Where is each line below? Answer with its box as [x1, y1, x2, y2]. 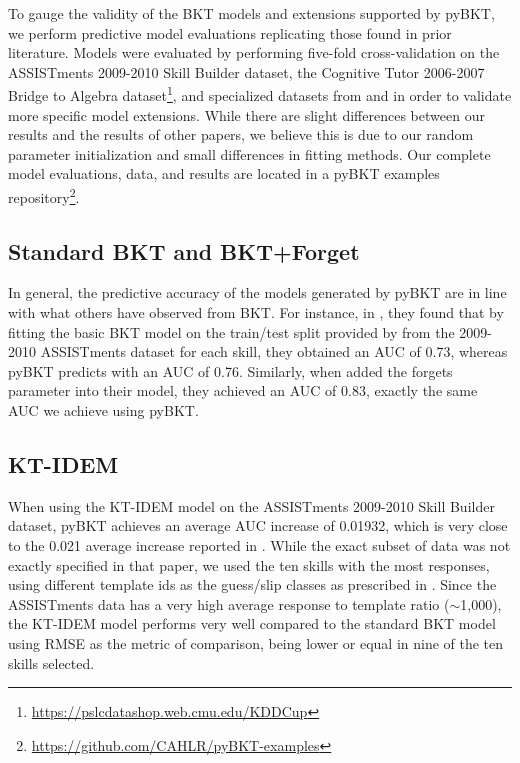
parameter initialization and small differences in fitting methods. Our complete [8, 143, 491, 164]
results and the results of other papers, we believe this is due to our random [8, 124, 474, 145]
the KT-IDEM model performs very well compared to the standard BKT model [8, 613, 496, 634]
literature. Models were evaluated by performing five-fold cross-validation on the [8, 42, 500, 63]
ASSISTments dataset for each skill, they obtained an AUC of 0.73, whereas [40, 341, 508, 362]
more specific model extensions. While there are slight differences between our [8, 104, 485, 125]
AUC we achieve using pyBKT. [8, 400, 199, 421]
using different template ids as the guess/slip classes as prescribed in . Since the [8, 574, 497, 595]
